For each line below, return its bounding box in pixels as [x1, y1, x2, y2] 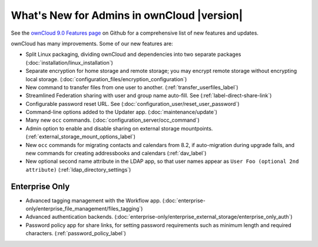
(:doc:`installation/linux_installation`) [25, 59, 113, 66]
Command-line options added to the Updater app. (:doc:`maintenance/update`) [25, 109, 218, 116]
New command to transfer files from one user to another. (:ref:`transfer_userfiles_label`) [25, 84, 238, 91]
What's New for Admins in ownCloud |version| [11, 9, 243, 22]
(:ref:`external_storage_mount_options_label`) [25, 133, 135, 141]
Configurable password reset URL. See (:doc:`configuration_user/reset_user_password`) [25, 100, 240, 107]
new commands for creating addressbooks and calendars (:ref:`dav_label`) [25, 150, 207, 157]
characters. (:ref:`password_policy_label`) [25, 230, 127, 237]
